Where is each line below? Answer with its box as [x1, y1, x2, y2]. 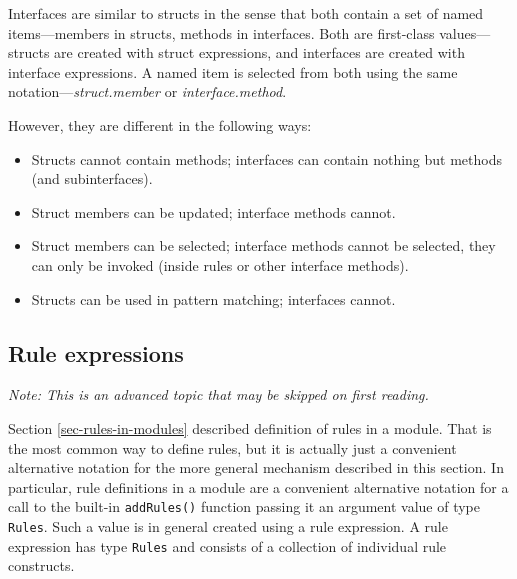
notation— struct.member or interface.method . [8, 81, 287, 102]
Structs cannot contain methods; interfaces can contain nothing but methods [31, 148, 502, 169]
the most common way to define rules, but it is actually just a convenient [8, 437, 457, 458]
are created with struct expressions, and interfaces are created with [54, 42, 465, 63]
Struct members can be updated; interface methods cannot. [31, 201, 396, 222]
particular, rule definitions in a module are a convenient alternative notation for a [8, 476, 509, 497]
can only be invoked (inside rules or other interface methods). [31, 254, 409, 275]
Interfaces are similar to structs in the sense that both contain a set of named [8, 3, 484, 23]
